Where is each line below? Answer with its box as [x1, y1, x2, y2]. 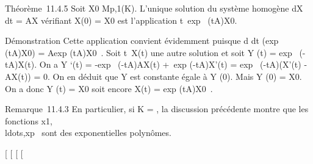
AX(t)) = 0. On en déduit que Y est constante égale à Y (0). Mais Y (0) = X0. [5, 70, 302, 82]
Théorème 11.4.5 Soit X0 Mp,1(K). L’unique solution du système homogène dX [5, 2, 303, 14]
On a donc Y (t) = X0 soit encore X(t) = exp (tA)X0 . [5, 82, 213, 94]
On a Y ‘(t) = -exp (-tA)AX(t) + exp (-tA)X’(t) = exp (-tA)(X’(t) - [39, 58, 308, 71]
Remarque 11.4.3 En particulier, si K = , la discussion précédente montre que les [5, 102, 309, 115]
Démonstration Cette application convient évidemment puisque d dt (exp [5, 34, 279, 47]
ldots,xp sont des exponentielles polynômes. [5, 126, 171, 139]
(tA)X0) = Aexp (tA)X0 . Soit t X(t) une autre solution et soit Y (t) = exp [5, 46, 292, 59]
